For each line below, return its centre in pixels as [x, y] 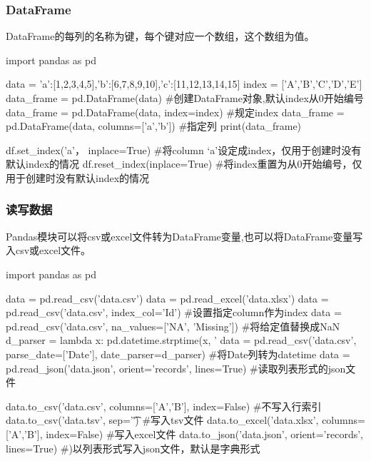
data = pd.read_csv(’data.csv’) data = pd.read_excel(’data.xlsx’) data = [167, 298]
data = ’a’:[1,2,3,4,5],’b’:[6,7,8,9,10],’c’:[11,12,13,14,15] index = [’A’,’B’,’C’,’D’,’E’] [184, 84]
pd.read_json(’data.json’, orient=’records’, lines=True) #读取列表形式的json [176, 368]
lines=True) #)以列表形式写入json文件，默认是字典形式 [133, 448]
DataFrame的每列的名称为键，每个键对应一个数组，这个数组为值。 [160, 36]
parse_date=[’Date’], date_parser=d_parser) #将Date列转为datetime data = [178, 354]
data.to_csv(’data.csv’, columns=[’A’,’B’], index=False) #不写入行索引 [164, 406]
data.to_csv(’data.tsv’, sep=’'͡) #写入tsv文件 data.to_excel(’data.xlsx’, [162, 420]
